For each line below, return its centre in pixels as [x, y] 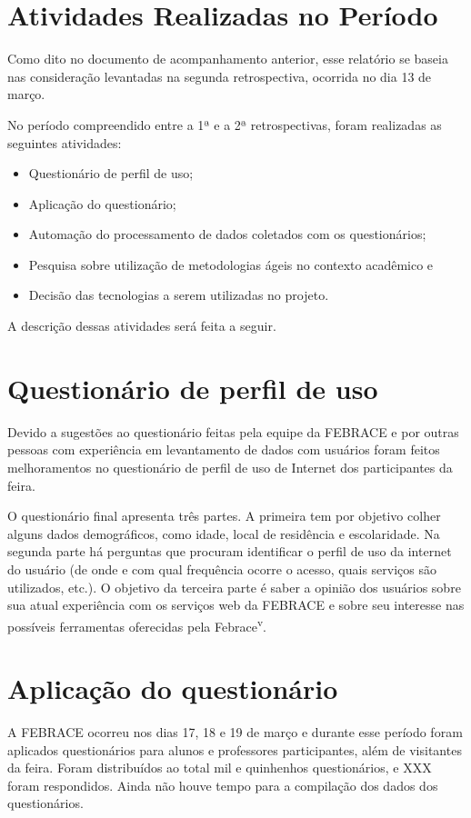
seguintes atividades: [65, 142]
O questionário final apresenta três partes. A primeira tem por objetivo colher [224, 516]
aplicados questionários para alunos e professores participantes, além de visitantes [235, 749]
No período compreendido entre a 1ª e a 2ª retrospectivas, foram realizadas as [225, 124]
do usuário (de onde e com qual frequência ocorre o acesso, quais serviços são [222, 569]
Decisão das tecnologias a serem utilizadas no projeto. [179, 295]
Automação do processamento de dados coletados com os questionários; [227, 234]
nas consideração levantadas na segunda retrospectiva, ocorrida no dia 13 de [220, 76]
